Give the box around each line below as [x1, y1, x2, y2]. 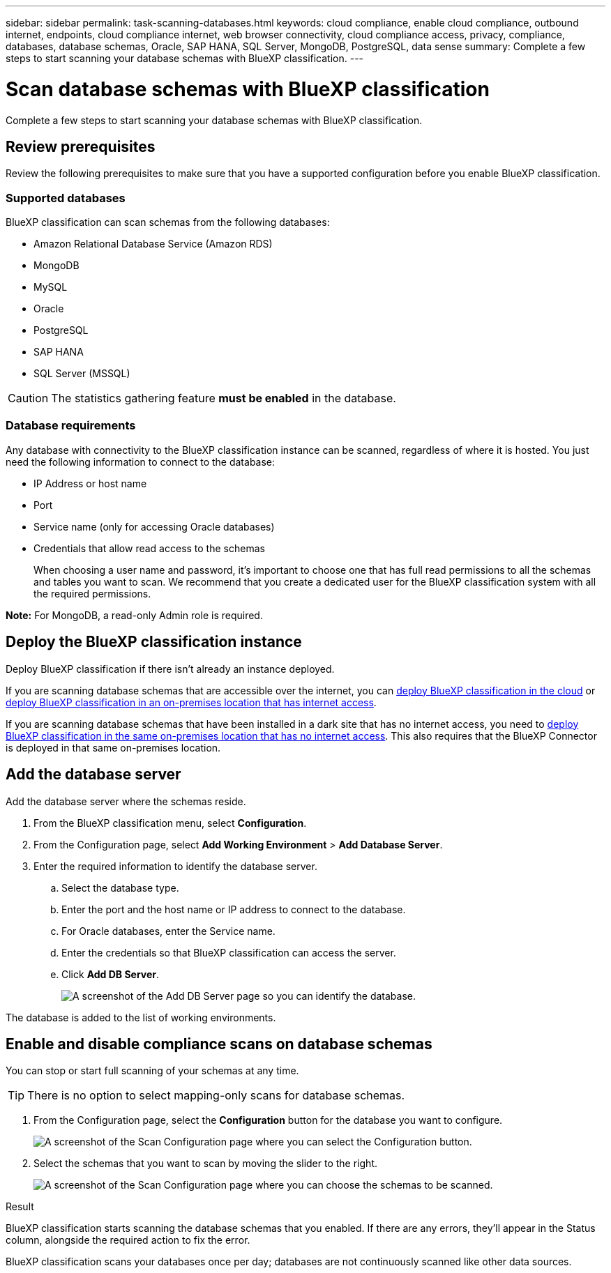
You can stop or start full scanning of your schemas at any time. [6, 1065, 299, 1077]
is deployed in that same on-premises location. [6, 741, 221, 754]
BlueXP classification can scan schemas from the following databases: [6, 216, 330, 229]
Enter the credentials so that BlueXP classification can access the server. [61, 946, 396, 959]
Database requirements [6, 418, 136, 433]
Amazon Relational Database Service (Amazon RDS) [33, 238, 273, 250]
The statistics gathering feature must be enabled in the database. [51, 391, 396, 406]
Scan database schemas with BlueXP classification [6, 77, 490, 101]
